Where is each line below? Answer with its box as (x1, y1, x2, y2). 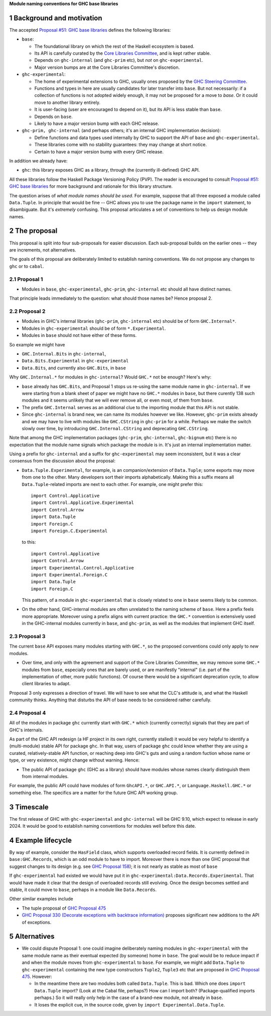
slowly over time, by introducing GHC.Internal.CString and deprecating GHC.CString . (22, 425, 209, 431)
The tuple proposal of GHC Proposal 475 (22, 905, 106, 911)
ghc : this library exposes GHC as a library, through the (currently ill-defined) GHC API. (22, 167, 200, 173)
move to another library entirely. (34, 99, 100, 105)
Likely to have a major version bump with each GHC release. (34, 120, 159, 126)
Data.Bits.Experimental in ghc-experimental (22, 358, 129, 364)
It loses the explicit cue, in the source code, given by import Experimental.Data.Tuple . (34, 1001, 225, 1007)
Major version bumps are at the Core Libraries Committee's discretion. (34, 64, 180, 70)
